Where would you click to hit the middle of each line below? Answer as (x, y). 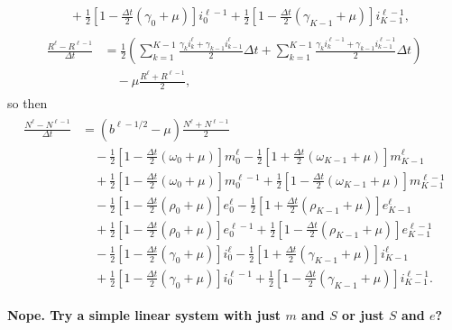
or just (363, 314)
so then (28, 102)
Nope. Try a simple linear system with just (144, 314)
